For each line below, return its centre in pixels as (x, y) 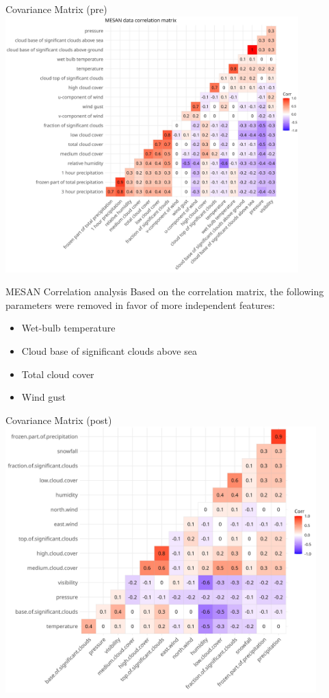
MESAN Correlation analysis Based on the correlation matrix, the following (165, 291)
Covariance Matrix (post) (59, 420)
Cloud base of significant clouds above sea (109, 350)
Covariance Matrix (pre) (56, 9)
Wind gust (44, 397)
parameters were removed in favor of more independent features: (140, 304)
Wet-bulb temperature (68, 328)
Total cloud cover (58, 374)
